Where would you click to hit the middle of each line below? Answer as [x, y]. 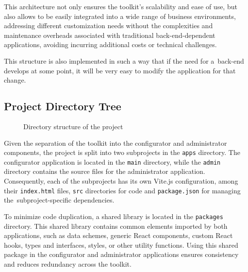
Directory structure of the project [73, 126]
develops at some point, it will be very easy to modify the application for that [120, 70]
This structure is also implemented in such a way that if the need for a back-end [124, 60]
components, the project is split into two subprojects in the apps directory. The [122, 152]
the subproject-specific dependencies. [59, 200]
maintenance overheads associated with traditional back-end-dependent [110, 35]
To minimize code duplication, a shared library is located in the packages [114, 216]
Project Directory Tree [63, 106]
